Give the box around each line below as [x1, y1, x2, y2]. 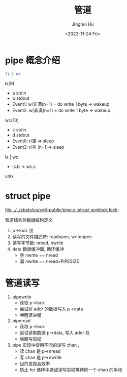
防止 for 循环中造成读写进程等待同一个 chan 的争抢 [19, 367, 123, 373]
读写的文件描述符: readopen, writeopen [12, 233, 92, 240]
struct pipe [5, 190, 51, 202]
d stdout [12, 132, 30, 138]
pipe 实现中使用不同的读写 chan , [12, 342, 80, 348]
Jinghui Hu [71, 21, 94, 27]
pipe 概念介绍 [5, 55, 61, 66]
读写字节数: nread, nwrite [12, 240, 63, 246]
